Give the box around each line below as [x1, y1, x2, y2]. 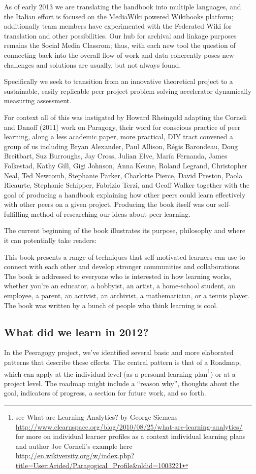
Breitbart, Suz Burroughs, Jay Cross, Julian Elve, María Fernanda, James [4, 151, 227, 161]
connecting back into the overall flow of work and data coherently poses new [4, 49, 234, 60]
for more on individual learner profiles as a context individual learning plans [15, 431, 246, 441]
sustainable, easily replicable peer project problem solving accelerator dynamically [4, 85, 252, 96]
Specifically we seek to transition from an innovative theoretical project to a [4, 76, 233, 86]
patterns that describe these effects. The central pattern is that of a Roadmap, [4, 357, 241, 367]
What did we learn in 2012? [4, 324, 149, 339]
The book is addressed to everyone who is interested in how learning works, [4, 271, 232, 281]
